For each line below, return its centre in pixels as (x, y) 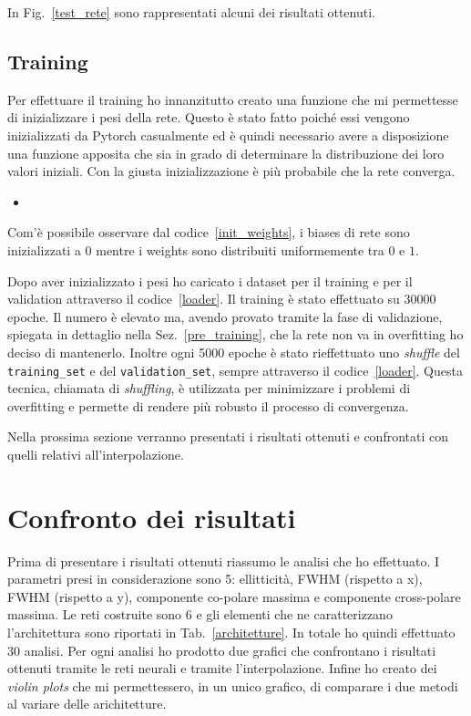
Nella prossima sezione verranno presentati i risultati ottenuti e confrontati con (228, 436)
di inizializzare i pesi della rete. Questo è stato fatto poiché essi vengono (209, 117)
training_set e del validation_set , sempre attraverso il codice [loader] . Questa (235, 370)
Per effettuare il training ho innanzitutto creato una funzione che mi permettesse (233, 99)
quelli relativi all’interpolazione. (96, 454)
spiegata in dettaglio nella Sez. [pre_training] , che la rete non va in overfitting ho (235, 334)
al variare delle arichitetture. (87, 704)
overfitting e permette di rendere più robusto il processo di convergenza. (208, 405)
